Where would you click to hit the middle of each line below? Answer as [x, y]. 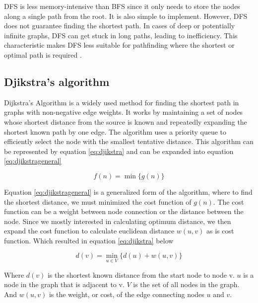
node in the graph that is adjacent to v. [64, 284]
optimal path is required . [43, 54]
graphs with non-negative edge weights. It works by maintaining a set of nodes [124, 112]
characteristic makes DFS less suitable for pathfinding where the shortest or [119, 45]
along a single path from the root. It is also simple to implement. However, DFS [126, 16]
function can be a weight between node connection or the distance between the [124, 211]
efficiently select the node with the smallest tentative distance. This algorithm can [129, 141]
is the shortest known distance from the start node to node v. [141, 274]
